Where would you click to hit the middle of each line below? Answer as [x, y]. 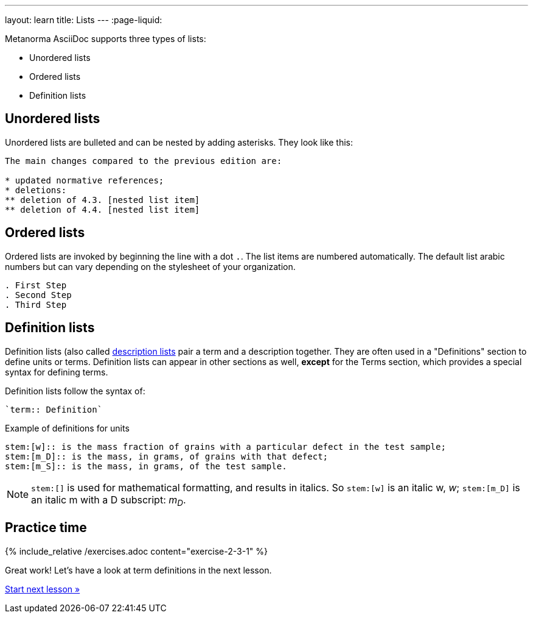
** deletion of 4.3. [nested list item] [103, 200]
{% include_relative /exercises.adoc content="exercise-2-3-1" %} [136, 551]
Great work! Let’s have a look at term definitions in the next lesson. [138, 570]
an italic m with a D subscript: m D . [109, 500]
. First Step [36, 285]
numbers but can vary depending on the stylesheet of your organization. [150, 266]
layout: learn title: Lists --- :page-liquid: [84, 20]
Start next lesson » [43, 589]
